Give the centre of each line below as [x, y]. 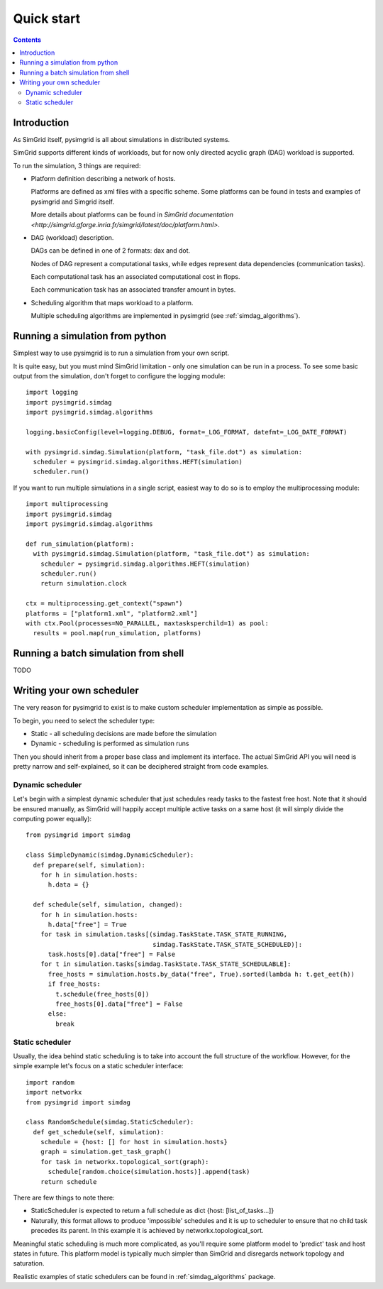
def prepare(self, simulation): [89, 865]
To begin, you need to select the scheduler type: [84, 720]
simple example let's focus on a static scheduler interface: [98, 1066]
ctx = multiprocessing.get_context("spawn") [105, 604]
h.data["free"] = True [87, 924]
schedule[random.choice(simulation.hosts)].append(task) [149, 1172]
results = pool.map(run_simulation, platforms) [117, 633]
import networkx [54, 1092]
